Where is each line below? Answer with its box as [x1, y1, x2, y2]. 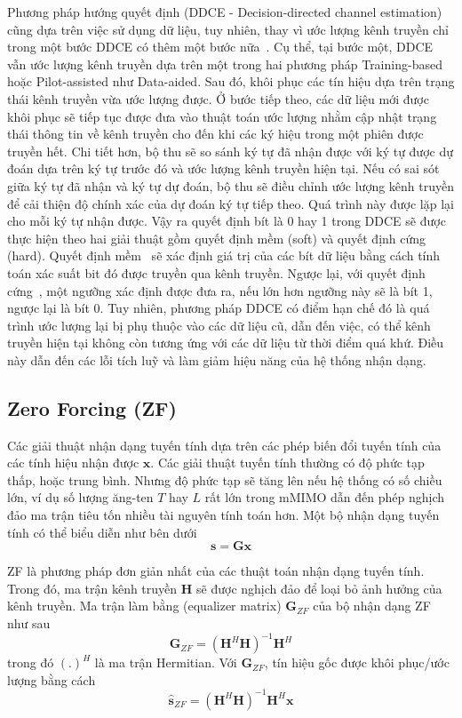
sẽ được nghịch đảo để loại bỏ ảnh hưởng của [196, 578, 442, 597]
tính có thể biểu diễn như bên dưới [7, 523, 197, 541]
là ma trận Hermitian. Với [94, 653, 237, 672]
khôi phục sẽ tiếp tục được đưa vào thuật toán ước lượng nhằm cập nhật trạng [7, 107, 437, 125]
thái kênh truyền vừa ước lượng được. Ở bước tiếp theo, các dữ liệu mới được [7, 89, 429, 108]
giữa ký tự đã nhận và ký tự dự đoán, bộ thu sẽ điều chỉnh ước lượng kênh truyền [7, 176, 455, 195]
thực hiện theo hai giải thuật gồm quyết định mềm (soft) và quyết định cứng [7, 228, 426, 247]
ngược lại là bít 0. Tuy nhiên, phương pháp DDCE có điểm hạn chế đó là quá [7, 299, 430, 317]
